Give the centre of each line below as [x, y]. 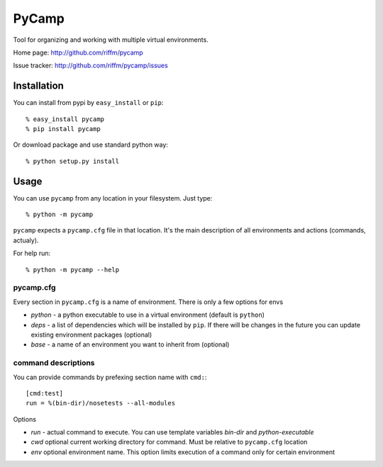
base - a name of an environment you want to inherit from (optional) [130, 344]
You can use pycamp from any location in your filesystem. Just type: [113, 198]
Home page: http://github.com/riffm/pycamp [78, 52]
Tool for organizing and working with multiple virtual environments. [111, 40]
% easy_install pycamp [65, 119]
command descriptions [54, 363]
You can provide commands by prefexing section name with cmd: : [110, 377]
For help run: [32, 253]
